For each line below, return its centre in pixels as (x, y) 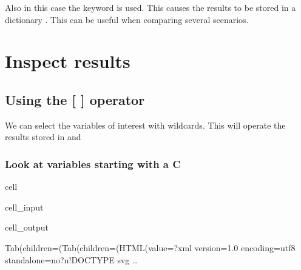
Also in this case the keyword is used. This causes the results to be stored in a (150, 7)
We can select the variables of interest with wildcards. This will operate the (145, 125)
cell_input (24, 207)
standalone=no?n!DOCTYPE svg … (72, 259)
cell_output (27, 227)
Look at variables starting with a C (93, 164)
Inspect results (68, 61)
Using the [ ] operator (75, 99)
